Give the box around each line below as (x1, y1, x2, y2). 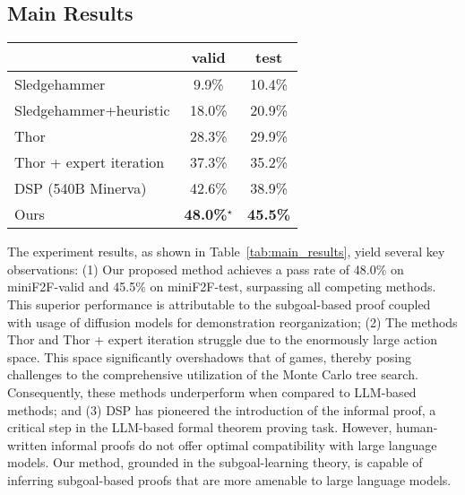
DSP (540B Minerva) (14, 178, 147, 199)
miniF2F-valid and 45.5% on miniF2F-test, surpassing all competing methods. (7, 277, 436, 296)
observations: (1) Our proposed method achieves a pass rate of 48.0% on (7, 259, 404, 278)
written (7, 435, 47, 454)
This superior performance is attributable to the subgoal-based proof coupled (7, 294, 431, 313)
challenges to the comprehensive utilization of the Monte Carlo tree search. (7, 365, 418, 384)
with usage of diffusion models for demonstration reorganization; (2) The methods (7, 312, 458, 331)
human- (396, 418, 438, 437)
